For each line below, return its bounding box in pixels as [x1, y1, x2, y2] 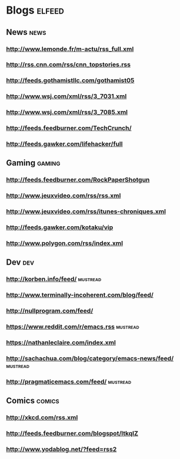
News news [6, 27, 46, 37]
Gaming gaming [6, 158, 61, 168]
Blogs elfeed [6, 4, 65, 17]
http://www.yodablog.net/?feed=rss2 [6, 445, 117, 454]
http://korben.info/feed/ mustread [6, 275, 102, 284]
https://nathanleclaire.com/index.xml [6, 338, 116, 347]
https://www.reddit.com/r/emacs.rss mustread [6, 323, 139, 331]
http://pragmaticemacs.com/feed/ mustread [6, 377, 131, 386]
